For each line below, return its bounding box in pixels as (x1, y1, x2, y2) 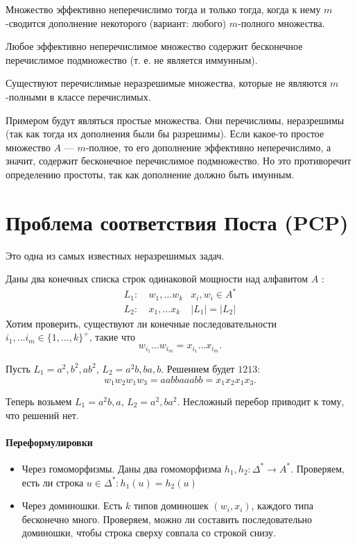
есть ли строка (21, 475, 84, 489)
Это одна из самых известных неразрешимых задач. (6, 248, 225, 262)
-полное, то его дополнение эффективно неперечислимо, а (85, 139, 331, 154)
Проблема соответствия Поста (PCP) (6, 207, 349, 236)
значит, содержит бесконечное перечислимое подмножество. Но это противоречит (6, 153, 351, 168)
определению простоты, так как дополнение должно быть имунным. (6, 167, 295, 181)
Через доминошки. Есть (21, 498, 123, 513)
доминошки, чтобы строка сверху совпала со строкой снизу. (21, 525, 276, 540)
